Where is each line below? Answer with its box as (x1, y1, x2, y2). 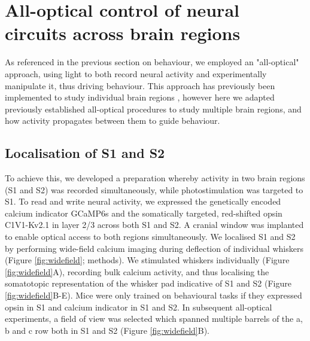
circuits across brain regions (5, 21, 241, 45)
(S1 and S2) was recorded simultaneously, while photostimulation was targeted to (5, 183, 303, 196)
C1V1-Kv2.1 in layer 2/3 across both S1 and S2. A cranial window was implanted (5, 218, 304, 231)
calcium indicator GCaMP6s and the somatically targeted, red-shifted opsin (5, 206, 282, 219)
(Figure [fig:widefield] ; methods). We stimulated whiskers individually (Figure (5, 254, 290, 266)
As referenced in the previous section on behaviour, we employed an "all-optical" (5, 56, 299, 68)
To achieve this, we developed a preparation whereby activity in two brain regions (5, 172, 305, 184)
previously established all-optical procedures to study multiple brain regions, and (5, 102, 302, 115)
